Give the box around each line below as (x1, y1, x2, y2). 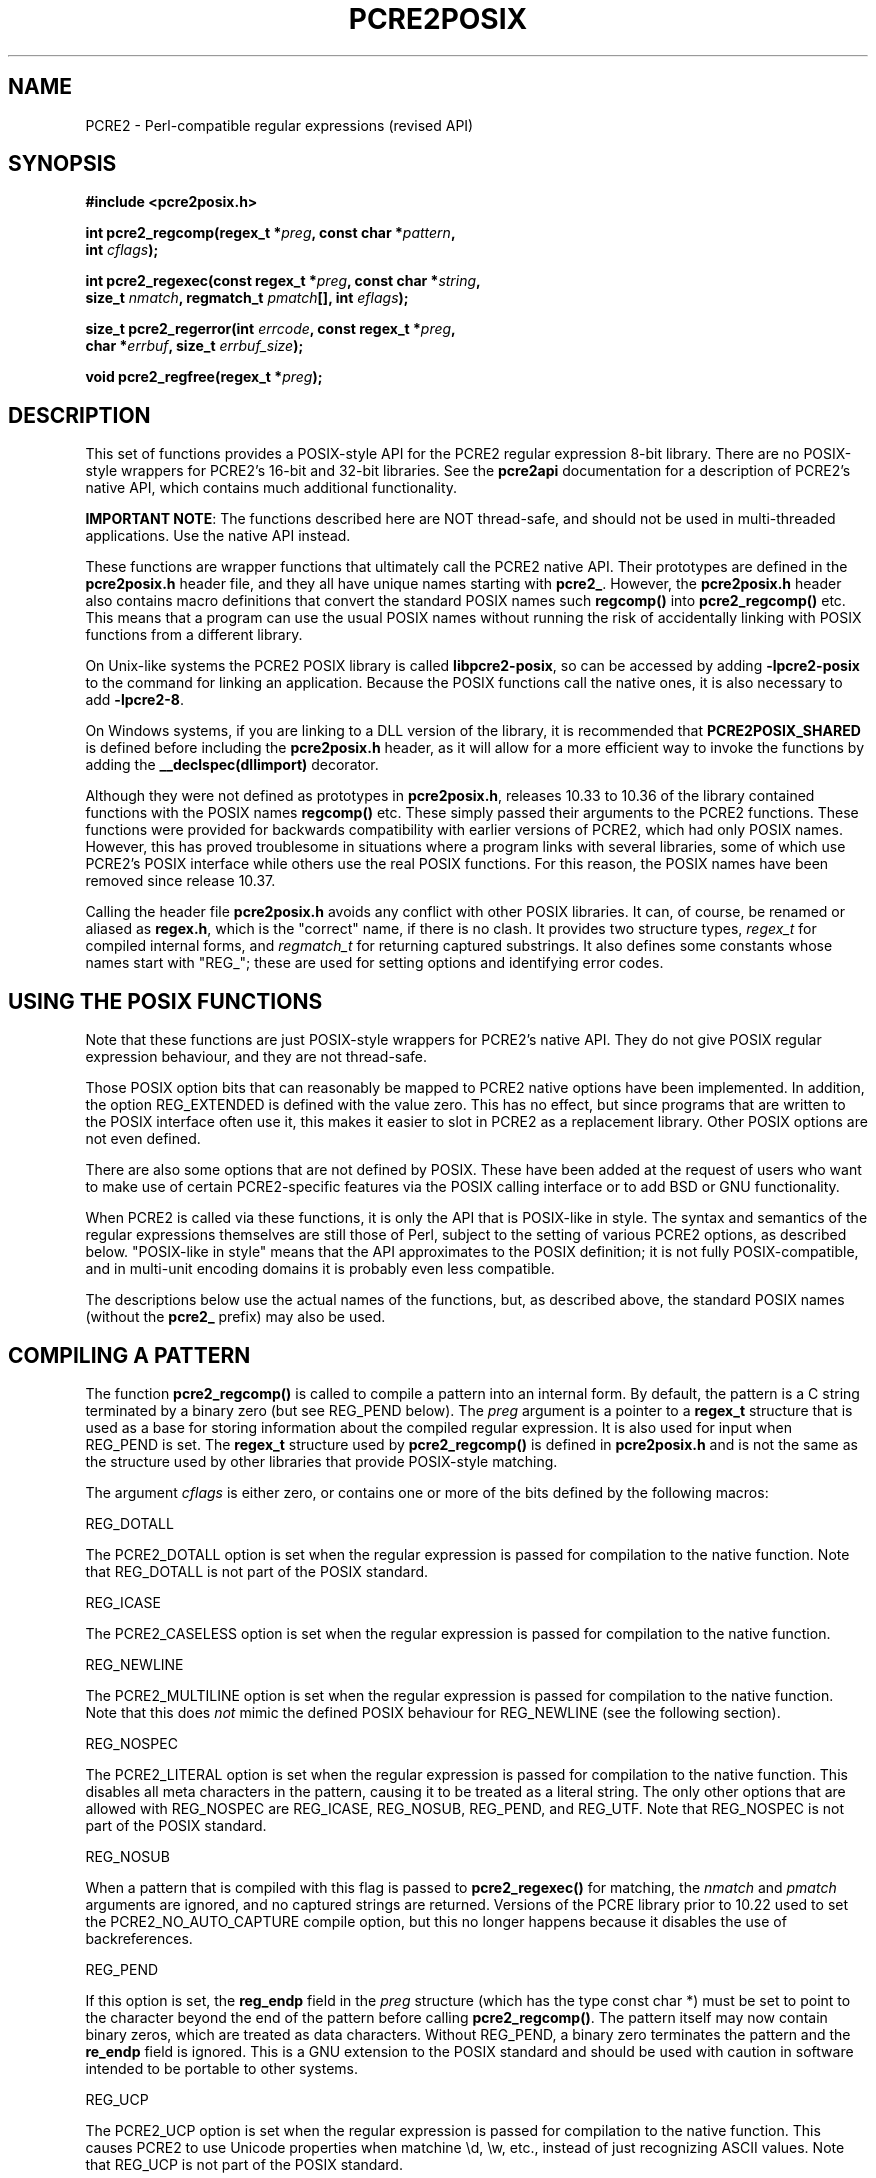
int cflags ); (85, 241, 159, 259)
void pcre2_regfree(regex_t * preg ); (85, 368, 323, 386)
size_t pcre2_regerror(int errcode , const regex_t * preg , (85, 320, 456, 338)
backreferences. (85, 1929, 193, 1947)
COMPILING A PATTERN (8, 1342, 251, 1368)
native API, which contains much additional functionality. (85, 479, 458, 497)
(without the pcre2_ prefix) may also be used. (85, 1308, 386, 1326)
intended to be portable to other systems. (85, 2059, 358, 2077)
